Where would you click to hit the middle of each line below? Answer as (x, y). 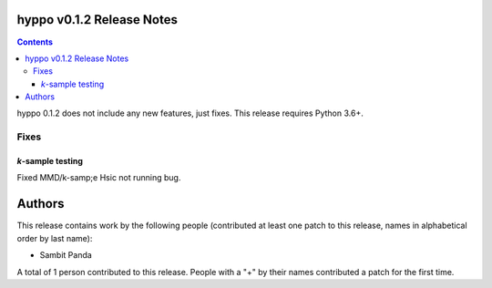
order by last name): (55, 238)
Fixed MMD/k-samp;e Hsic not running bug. (99, 178)
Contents (35, 42)
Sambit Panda (66, 255)
